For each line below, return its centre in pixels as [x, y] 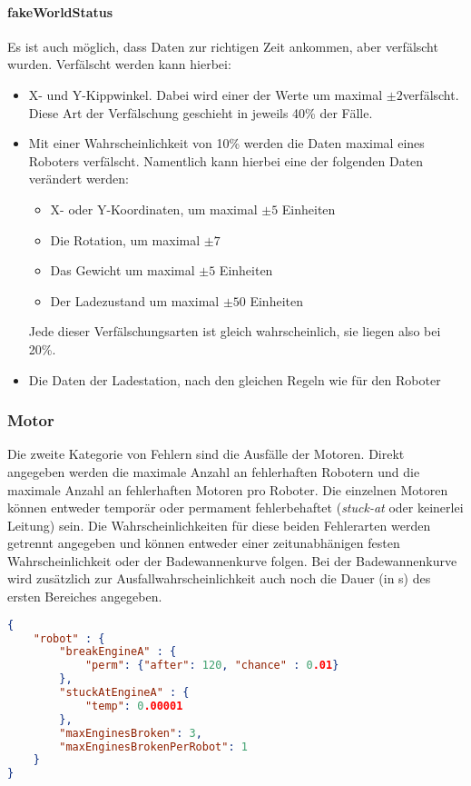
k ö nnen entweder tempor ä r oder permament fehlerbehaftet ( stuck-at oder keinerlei [235, 507]
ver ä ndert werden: [78, 179]
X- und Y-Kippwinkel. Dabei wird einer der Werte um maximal [206, 94]
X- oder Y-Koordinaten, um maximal [154, 209]
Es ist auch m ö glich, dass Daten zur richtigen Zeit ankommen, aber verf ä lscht [223, 46]
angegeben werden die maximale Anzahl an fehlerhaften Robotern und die [214, 471]
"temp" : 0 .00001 [134, 706]
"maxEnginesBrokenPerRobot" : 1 [153, 746]
